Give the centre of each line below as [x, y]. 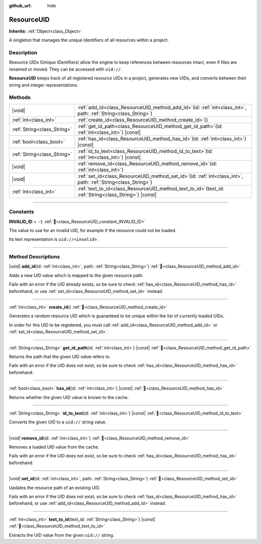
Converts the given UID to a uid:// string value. [58, 422]
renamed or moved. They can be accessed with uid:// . [65, 69]
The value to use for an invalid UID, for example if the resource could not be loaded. [93, 230]
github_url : [20, 6]
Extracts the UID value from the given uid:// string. [62, 535]
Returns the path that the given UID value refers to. [60, 356]
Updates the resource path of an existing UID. [55, 488]
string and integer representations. [44, 85]
